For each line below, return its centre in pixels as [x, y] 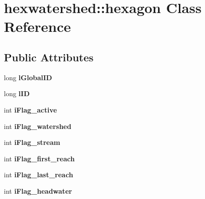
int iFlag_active [30, 109]
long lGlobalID [28, 77]
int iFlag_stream [32, 142]
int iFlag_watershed [38, 126]
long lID [17, 93]
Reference [37, 26]
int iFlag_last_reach [39, 175]
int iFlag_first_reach [39, 158]
